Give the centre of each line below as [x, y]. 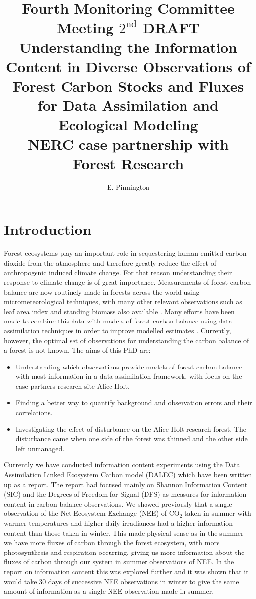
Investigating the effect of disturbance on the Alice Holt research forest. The [131, 429]
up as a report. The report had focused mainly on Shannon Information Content [126, 484]
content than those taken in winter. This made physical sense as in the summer [124, 532]
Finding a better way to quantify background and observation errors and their [134, 402]
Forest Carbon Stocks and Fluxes [128, 85]
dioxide [15, 262]
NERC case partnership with [128, 144]
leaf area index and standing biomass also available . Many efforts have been [119, 311]
